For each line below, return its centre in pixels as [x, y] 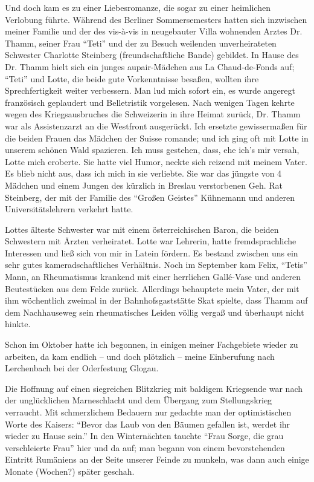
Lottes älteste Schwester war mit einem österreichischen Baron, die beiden [142, 229]
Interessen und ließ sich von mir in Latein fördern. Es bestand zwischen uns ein [152, 252]
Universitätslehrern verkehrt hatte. [69, 209]
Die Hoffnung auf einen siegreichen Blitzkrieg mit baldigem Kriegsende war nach [154, 388]
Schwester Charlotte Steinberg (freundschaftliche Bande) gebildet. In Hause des [152, 55]
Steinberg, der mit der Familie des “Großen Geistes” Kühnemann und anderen [150, 197]
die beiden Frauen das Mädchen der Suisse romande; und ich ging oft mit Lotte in [157, 138]
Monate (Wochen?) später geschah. [70, 471]
